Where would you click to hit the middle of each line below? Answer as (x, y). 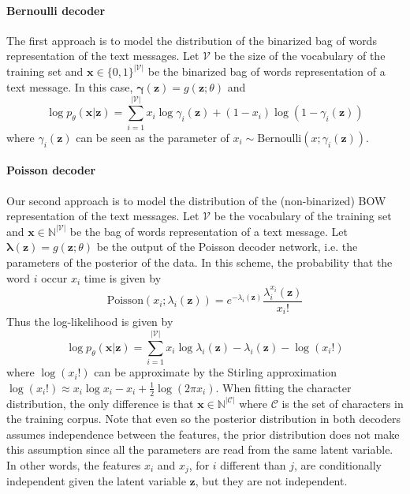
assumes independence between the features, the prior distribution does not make (203, 434)
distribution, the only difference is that (100, 403)
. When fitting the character (283, 387)
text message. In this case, (70, 87)
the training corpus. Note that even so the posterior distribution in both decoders (203, 419)
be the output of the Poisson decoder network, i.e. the (227, 247)
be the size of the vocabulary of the (300, 56)
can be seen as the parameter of (153, 137)
